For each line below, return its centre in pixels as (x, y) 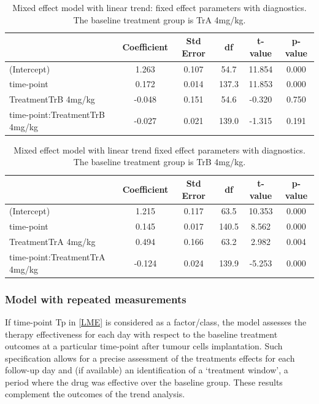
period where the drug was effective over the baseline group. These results (144, 382)
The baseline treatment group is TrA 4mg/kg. (159, 19)
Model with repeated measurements (96, 299)
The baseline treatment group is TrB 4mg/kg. (159, 162)
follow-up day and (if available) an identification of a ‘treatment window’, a (147, 370)
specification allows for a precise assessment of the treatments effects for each (150, 358)
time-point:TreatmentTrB (57, 115)
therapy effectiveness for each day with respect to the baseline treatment (141, 334)
